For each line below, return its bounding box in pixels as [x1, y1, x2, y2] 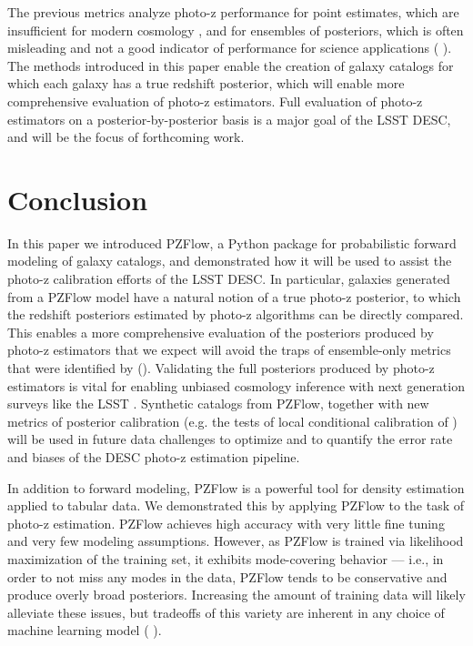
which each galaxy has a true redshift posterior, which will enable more [7, 74, 405, 93]
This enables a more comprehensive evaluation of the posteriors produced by [7, 322, 434, 341]
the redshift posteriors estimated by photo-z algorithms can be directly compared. [7, 305, 464, 324]
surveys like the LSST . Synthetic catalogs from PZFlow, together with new [7, 394, 429, 413]
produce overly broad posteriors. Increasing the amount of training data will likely [7, 585, 466, 604]
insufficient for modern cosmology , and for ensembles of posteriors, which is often [7, 20, 464, 39]
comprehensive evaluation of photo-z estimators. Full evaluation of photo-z [7, 91, 423, 110]
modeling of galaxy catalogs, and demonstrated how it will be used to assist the [7, 251, 452, 270]
